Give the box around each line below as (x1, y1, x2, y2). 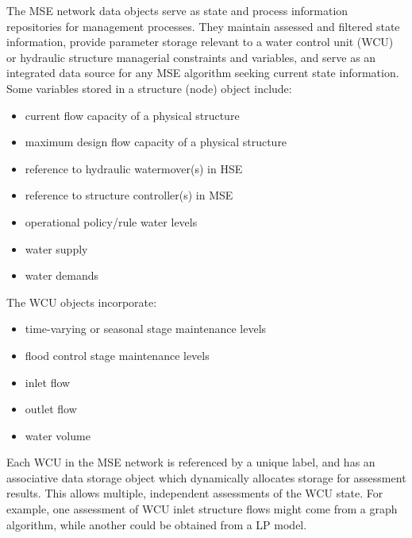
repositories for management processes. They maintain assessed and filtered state (6, 17, 400, 34)
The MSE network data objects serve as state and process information (6, 2, 348, 18)
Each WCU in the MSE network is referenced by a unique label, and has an (6, 454, 375, 470)
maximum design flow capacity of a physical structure (25, 134, 287, 150)
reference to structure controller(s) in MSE (25, 187, 233, 203)
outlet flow (25, 401, 77, 417)
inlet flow (25, 374, 71, 390)
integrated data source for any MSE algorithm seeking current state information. (6, 64, 399, 81)
